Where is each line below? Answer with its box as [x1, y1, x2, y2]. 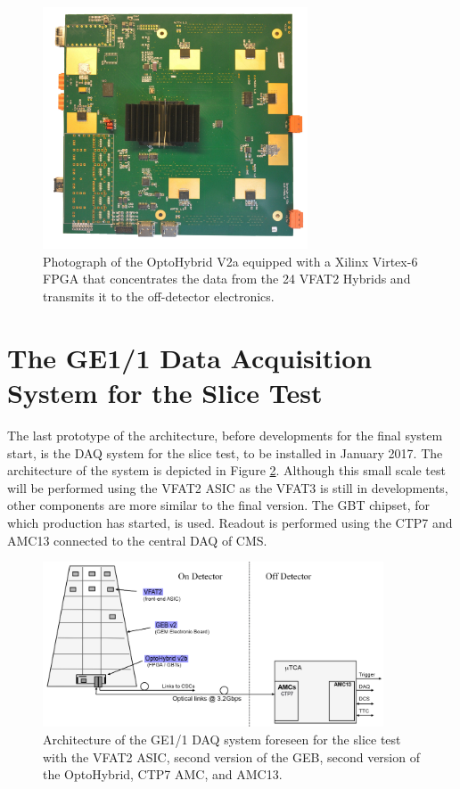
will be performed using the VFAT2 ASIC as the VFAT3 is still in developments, [7, 478, 448, 497]
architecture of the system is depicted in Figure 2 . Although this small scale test [7, 461, 446, 480]
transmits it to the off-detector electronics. [43, 287, 275, 306]
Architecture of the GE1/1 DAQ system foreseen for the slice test [43, 729, 401, 748]
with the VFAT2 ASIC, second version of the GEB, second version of [43, 747, 420, 766]
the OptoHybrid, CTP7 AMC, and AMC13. [43, 765, 283, 784]
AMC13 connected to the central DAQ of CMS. [7, 530, 267, 549]
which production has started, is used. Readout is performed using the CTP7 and [7, 513, 453, 531]
